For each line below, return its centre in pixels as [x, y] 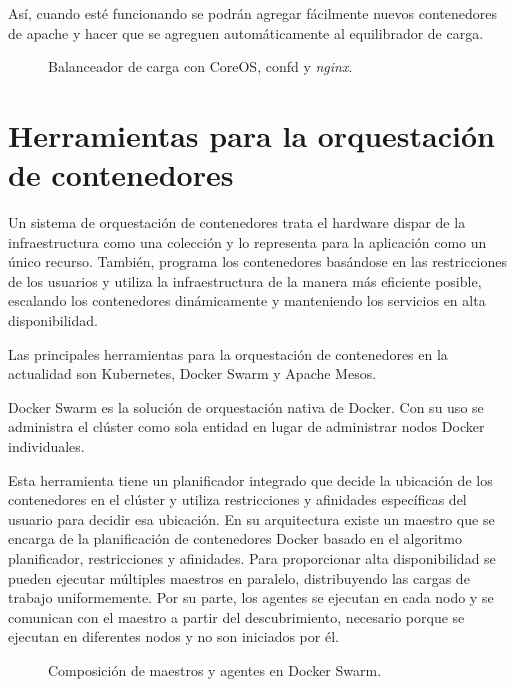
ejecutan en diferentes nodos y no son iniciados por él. [173, 636]
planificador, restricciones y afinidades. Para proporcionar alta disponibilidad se [252, 558]
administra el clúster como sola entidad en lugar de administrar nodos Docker [246, 426]
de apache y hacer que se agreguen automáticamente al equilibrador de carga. [246, 32]
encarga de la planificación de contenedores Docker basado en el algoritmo [235, 538]
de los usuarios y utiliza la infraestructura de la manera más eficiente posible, [245, 280]
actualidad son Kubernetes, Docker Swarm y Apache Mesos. [192, 373]
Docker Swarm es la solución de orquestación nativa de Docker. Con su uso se [246, 406]
